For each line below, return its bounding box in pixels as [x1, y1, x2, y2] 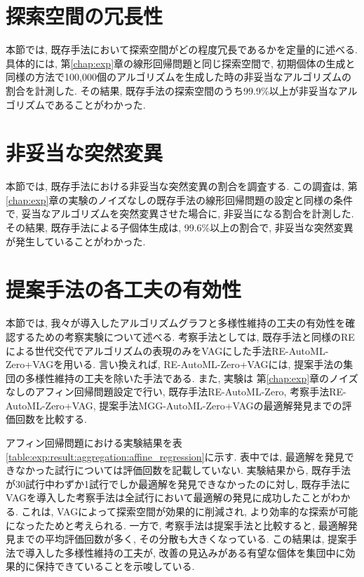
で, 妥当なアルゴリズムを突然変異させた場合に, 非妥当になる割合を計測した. [6, 206, 354, 221]
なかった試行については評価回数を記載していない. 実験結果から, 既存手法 [15, 463, 351, 477]
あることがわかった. [54, 97, 146, 111]
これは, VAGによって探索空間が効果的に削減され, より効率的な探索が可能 [21, 504, 358, 519]
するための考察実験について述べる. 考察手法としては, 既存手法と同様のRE [15, 329, 355, 344]
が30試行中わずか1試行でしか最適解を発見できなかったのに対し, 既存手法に [6, 476, 351, 491]
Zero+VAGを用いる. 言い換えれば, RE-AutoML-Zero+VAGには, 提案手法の [6, 357, 344, 372]
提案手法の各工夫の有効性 [6, 275, 242, 304]
